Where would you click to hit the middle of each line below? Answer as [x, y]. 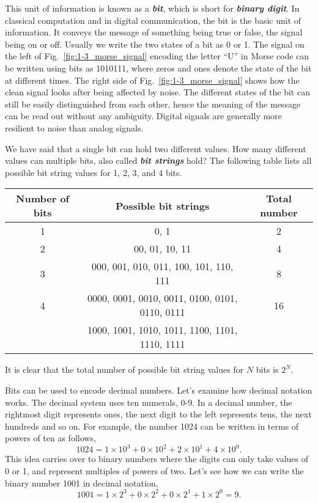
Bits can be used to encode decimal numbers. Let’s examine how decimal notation [159, 390]
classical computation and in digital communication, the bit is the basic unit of [153, 20]
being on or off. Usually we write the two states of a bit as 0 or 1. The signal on [155, 44]
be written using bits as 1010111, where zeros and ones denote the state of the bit [158, 68]
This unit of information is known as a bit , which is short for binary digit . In [152, 8]
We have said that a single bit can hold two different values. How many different [156, 148]
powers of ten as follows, [50, 438]
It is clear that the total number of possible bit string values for [124, 369]
